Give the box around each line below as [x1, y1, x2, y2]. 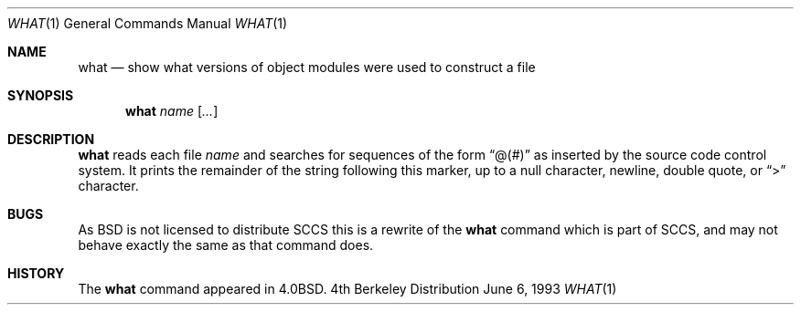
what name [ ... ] [125, 103, 219, 119]
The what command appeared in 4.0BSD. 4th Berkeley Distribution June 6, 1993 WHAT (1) [78, 281, 617, 296]
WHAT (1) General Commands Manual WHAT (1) [7, 16, 288, 31]
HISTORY [7, 265, 65, 281]
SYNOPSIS [7, 88, 74, 103]
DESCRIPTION [7, 131, 95, 147]
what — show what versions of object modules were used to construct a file [78, 59, 536, 75]
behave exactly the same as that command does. [78, 237, 374, 253]
